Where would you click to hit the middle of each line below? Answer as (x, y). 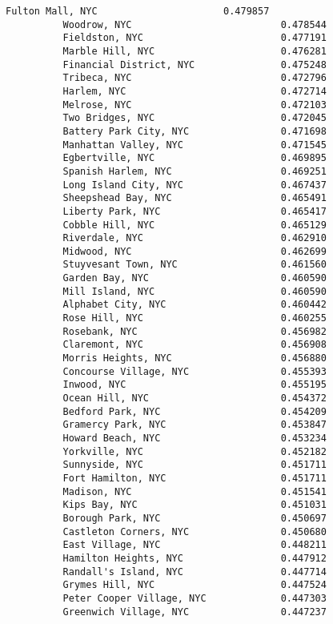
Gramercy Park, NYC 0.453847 (195, 425)
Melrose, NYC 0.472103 (195, 105)
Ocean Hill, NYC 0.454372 (195, 399)
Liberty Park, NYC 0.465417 (195, 211)
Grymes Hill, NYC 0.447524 (195, 585)
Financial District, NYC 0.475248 (195, 64)
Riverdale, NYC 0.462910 (195, 238)
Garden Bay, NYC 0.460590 (195, 278)
